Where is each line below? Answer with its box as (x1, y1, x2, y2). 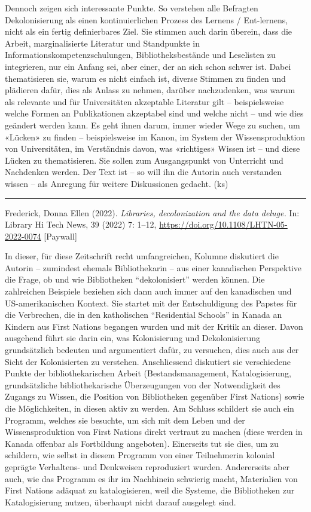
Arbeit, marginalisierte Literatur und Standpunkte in (5, 36, 200, 49)
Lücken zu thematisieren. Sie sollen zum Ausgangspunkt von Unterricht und (5, 154, 283, 166)
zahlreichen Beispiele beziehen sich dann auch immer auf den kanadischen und (5, 285, 292, 298)
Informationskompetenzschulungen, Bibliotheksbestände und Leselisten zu (5, 48, 276, 61)
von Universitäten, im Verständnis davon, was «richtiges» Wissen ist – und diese (5, 142, 300, 155)
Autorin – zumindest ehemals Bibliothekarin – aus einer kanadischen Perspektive (5, 261, 301, 274)
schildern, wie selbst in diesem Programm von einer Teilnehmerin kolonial (5, 449, 275, 461)
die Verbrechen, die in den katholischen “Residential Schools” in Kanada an (5, 308, 282, 321)
